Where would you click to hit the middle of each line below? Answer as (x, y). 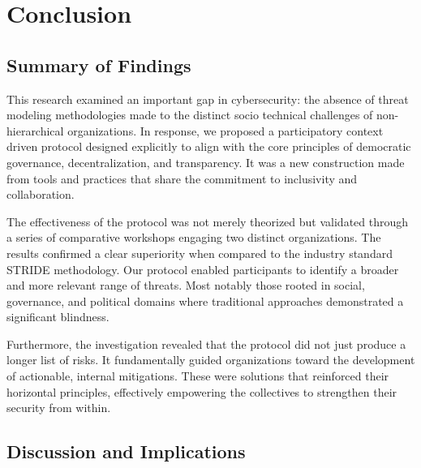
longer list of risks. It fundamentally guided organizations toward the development (211, 360)
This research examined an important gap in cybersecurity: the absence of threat (208, 99)
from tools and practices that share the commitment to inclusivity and (182, 178)
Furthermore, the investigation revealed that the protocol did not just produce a (206, 343)
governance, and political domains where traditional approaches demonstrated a (205, 301)
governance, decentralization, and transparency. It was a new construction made (206, 162)
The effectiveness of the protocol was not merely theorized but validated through (208, 221)
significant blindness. (58, 317)
